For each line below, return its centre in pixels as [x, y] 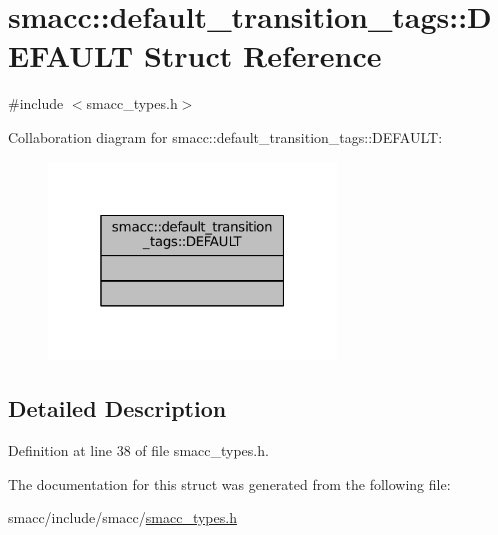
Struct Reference [262, 55]
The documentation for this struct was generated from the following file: [229, 483]
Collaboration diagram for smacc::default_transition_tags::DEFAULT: [225, 136]
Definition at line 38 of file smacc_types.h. [138, 449]
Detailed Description [117, 408]
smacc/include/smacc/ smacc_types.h [122, 517]
